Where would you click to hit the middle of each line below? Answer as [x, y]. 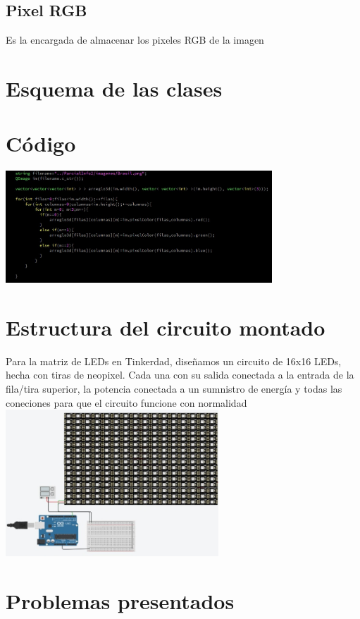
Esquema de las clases [114, 88]
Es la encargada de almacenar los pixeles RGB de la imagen [135, 40]
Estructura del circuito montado [166, 327]
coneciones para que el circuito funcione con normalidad [126, 402]
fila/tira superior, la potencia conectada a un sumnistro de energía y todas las [174, 389]
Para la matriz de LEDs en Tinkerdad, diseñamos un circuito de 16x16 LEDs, [174, 361]
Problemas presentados [120, 601]
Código [41, 143]
